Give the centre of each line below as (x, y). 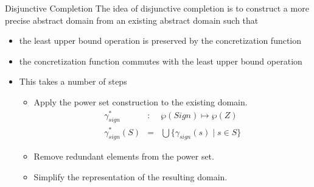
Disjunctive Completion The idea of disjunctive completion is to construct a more (157, 8)
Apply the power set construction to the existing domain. (141, 101)
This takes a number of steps (73, 81)
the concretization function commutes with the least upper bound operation (161, 61)
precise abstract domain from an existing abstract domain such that (132, 20)
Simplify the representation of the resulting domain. (131, 176)
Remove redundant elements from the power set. (124, 156)
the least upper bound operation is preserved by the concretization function (160, 41)
